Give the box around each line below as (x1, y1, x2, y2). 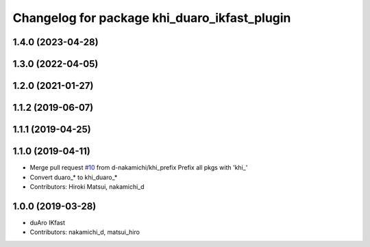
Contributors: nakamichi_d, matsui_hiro (29, 228, 140, 236)
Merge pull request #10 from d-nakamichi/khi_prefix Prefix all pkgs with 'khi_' (29, 164, 248, 172)
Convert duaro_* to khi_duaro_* (29, 173, 118, 181)
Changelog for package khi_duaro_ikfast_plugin (12, 10, 291, 25)
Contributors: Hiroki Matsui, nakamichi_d (29, 182, 145, 191)
